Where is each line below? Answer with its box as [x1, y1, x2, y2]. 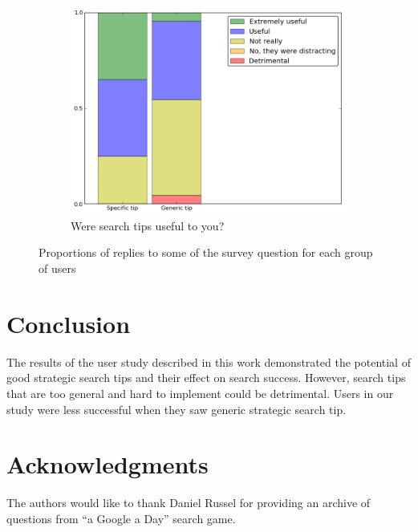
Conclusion [6, 307, 131, 339]
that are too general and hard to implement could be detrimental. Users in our [6, 384, 394, 401]
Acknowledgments [6, 448, 209, 481]
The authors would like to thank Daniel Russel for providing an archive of [6, 494, 371, 511]
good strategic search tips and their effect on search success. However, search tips [6, 369, 406, 386]
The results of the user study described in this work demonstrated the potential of [6, 353, 411, 370]
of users [39, 260, 76, 277]
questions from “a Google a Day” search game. [6, 510, 236, 526]
